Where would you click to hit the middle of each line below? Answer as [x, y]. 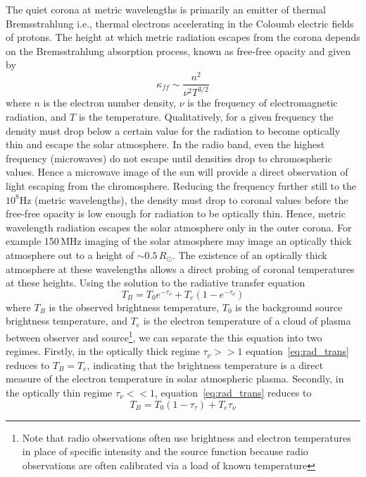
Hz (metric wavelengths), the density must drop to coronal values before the [184, 199]
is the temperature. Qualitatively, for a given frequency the [206, 117]
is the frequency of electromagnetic [263, 103]
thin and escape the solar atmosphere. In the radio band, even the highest [165, 144]
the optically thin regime [59, 392]
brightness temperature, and [67, 321]
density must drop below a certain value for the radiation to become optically [173, 130]
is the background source [289, 307]
